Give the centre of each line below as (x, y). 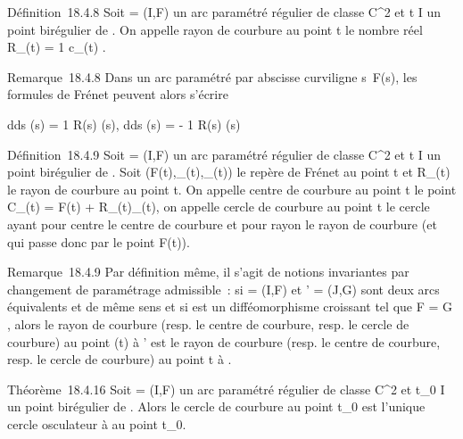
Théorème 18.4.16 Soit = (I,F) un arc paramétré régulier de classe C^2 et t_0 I (226, 389)
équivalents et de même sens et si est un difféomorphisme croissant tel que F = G (230, 306)
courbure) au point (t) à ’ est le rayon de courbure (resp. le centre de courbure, (224, 341)
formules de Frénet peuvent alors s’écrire (118, 94)
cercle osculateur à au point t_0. (97, 423)
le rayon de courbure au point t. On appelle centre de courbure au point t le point (232, 189)
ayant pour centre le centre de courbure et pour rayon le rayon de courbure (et (222, 224)
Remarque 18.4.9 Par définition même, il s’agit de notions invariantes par (208, 272)
